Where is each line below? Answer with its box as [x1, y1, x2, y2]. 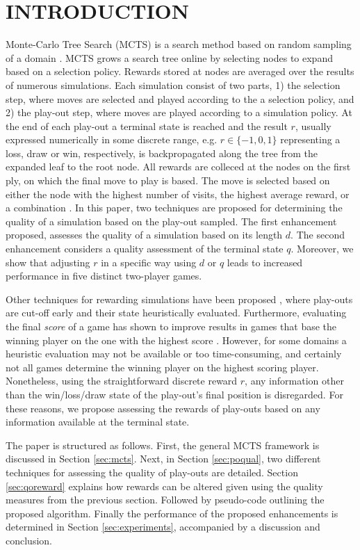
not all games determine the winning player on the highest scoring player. [6, 359, 319, 374]
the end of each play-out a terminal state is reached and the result [6, 118, 288, 133]
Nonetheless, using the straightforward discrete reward [6, 373, 238, 388]
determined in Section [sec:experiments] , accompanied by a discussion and [6, 519, 320, 534]
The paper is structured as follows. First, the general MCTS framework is [6, 437, 320, 452]
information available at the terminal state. [6, 414, 190, 429]
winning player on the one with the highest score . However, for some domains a [6, 332, 347, 347]
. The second [291, 227, 345, 242]
